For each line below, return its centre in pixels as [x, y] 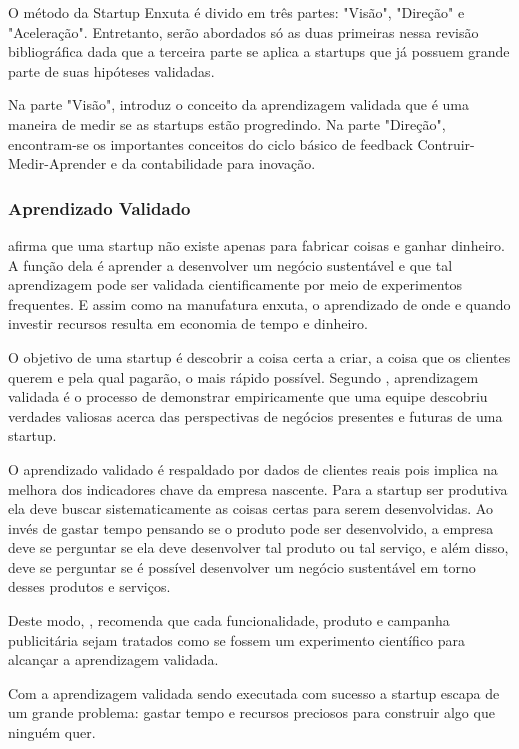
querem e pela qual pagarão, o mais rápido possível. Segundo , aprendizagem [243, 376]
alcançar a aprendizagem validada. [113, 659]
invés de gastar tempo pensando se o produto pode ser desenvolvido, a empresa [251, 527]
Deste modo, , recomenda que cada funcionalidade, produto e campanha [229, 620]
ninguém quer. [52, 732]
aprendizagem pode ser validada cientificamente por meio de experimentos [235, 284]
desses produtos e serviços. [89, 586]
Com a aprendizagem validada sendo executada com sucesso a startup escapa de [254, 692]
